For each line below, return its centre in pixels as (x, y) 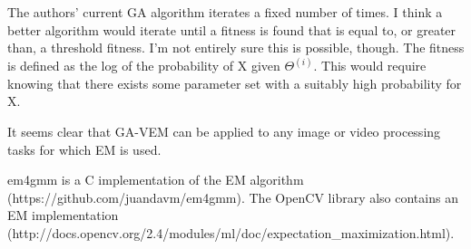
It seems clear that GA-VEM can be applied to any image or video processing (224, 131)
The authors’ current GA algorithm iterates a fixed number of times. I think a (225, 12)
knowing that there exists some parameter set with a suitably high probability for (235, 83)
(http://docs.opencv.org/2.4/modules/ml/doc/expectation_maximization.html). (231, 232)
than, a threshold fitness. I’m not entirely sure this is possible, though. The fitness (236, 48)
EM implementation (63, 215)
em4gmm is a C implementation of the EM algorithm (156, 180)
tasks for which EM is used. (84, 149)
